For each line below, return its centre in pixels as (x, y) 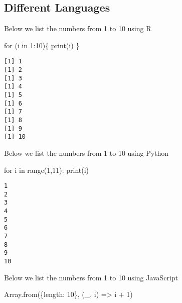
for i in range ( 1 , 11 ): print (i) (47, 170)
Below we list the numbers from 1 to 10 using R (78, 28)
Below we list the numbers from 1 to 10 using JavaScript (91, 277)
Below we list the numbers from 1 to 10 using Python (86, 153)
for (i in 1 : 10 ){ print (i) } (42, 45)
